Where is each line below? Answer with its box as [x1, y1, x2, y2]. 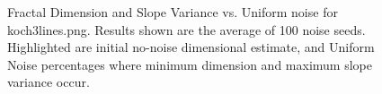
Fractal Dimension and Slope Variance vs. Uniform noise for [7, 3, 338, 21]
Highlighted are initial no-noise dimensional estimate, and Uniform [7, 38, 375, 56]
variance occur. [7, 73, 90, 91]
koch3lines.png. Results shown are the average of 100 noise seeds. [7, 20, 366, 38]
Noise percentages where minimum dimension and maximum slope [7, 55, 372, 73]
